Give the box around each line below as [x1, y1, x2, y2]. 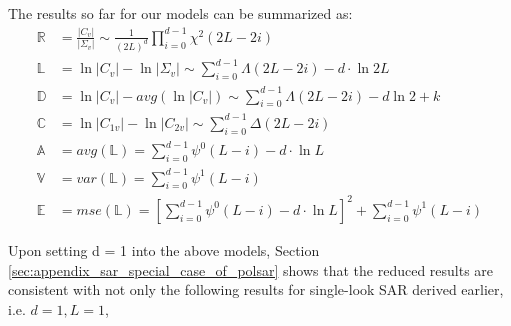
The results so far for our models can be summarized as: [8, 3, 353, 23]
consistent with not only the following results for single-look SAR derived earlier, [8, 279, 504, 300]
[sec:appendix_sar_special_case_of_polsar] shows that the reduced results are [8, 259, 494, 280]
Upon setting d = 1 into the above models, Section [8, 239, 320, 260]
